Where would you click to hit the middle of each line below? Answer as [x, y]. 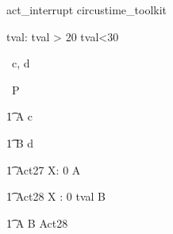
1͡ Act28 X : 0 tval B [56, 196]
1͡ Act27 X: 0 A [44, 169]
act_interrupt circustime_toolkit [87, 10]
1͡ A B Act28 [37, 222]
